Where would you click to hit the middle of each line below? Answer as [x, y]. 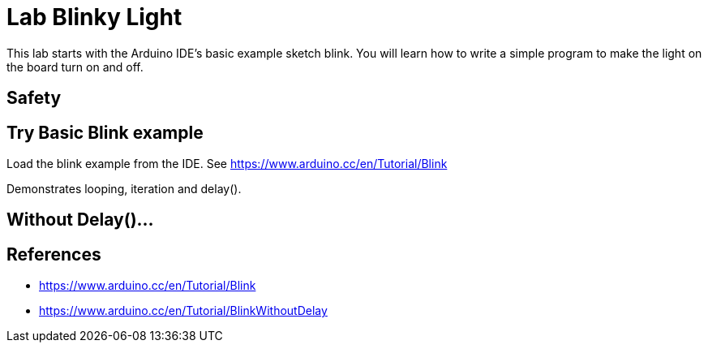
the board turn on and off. [75, 67]
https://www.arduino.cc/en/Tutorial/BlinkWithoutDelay [183, 311]
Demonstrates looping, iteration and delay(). [124, 189]
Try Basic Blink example [105, 132]
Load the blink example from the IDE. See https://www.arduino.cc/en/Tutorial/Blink [227, 164]
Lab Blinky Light [94, 17]
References [54, 254]
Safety [34, 98]
